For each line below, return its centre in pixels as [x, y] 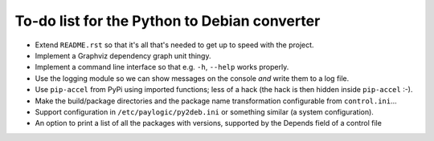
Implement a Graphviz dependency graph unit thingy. [123, 55]
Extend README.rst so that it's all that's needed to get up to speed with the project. [174, 45]
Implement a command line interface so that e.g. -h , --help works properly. [162, 67]
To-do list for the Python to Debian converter [168, 21]
